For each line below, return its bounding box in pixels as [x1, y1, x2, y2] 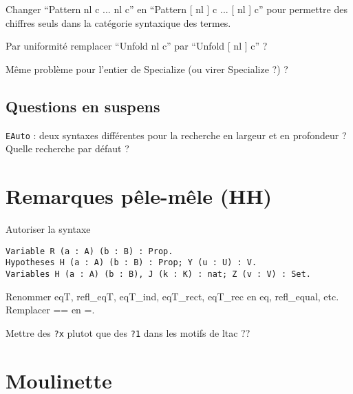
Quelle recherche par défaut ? [6, 141, 129, 156]
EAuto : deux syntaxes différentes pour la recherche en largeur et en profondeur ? [6, 127, 347, 142]
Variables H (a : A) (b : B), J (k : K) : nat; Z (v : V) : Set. [6, 269, 311, 279]
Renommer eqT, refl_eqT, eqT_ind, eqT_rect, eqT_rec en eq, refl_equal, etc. [6, 289, 339, 303]
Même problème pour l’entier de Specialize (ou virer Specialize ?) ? [6, 61, 288, 76]
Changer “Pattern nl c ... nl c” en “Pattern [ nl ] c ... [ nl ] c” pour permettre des [6, 2, 347, 16]
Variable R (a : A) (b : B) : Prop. [6, 246, 173, 256]
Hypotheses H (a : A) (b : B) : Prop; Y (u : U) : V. [6, 258, 257, 268]
